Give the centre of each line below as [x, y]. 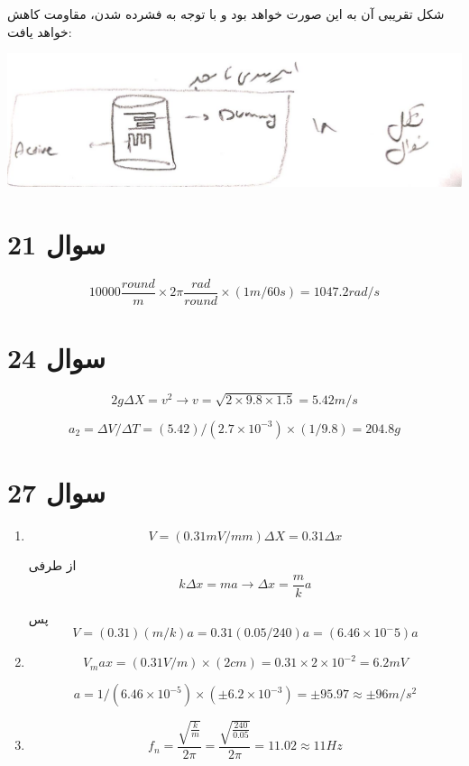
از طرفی [52, 565]
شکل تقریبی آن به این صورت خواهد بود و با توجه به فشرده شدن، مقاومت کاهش [226, 14]
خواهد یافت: [40, 31]
